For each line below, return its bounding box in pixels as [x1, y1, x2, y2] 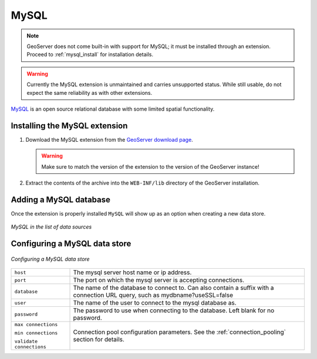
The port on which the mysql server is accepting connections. [73, 276, 245, 284]
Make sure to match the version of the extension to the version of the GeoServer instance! [41, 163, 259, 170]
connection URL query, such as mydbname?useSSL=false [73, 291, 233, 299]
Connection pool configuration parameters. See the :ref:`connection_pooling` [73, 328, 286, 336]
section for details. [73, 336, 124, 344]
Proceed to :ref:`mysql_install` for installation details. [26, 51, 154, 58]
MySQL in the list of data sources [11, 223, 92, 231]
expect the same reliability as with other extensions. [26, 89, 153, 96]
